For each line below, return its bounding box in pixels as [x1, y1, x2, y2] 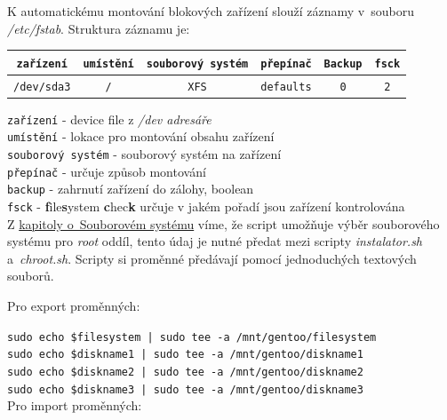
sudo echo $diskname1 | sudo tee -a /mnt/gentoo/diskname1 [7, 348, 363, 361]
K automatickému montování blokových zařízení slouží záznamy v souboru [7, 2, 414, 20]
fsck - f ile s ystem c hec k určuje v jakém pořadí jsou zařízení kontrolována [7, 197, 405, 216]
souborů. [7, 266, 54, 285]
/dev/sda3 [13, 80, 71, 93]
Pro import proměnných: [7, 396, 142, 415]
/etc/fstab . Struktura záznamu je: [7, 19, 190, 37]
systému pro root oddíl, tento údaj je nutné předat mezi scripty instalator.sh [7, 232, 423, 250]
